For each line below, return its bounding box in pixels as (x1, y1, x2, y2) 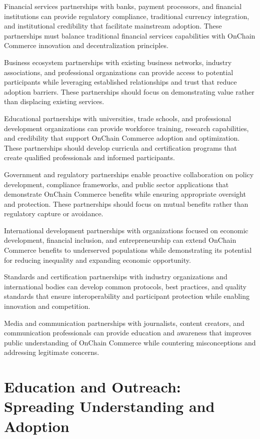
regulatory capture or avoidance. (4, 208, 103, 219)
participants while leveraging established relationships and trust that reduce (4, 77, 237, 87)
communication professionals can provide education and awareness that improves (4, 327, 251, 338)
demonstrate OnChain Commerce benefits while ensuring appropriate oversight (4, 189, 246, 199)
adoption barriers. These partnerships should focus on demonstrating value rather (4, 86, 254, 97)
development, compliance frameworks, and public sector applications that (4, 179, 229, 189)
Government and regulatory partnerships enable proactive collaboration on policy (4, 169, 254, 179)
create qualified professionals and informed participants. (4, 152, 175, 163)
